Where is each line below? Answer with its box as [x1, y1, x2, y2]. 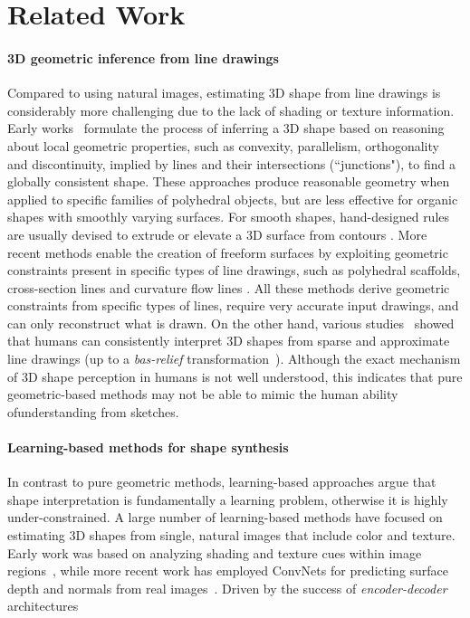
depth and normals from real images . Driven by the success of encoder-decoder [7, 578, 447, 597]
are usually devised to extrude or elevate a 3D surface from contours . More [7, 224, 427, 243]
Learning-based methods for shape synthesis [7, 438, 289, 457]
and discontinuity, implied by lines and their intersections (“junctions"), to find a [7, 154, 456, 173]
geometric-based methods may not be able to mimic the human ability [7, 385, 398, 404]
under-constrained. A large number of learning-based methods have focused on [7, 508, 443, 527]
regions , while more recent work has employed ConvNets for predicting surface [7, 561, 449, 580]
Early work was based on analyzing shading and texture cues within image [7, 543, 422, 562]
